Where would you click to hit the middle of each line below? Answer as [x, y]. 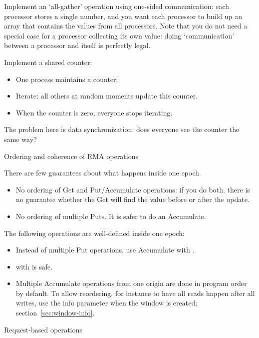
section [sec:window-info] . [55, 313]
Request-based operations [43, 329]
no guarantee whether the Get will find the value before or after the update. [133, 199]
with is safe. [34, 266]
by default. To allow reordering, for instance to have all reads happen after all [135, 293]
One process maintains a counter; [67, 79]
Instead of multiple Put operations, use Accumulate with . [105, 250]
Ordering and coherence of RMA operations [71, 156]
